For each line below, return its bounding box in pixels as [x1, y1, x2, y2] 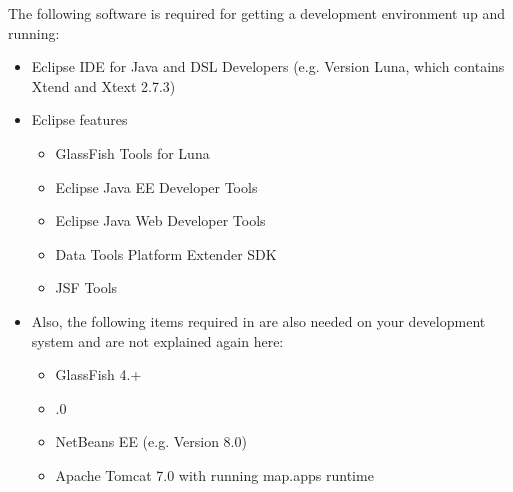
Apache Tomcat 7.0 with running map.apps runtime [55, 464, 374, 485]
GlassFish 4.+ [55, 364, 142, 385]
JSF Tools [55, 277, 118, 298]
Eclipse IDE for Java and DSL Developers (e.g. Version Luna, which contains [31, 56, 505, 77]
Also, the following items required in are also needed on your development [31, 310, 486, 331]
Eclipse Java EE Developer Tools [55, 176, 258, 197]
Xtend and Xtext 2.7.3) [31, 75, 176, 96]
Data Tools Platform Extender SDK [55, 243, 277, 264]
